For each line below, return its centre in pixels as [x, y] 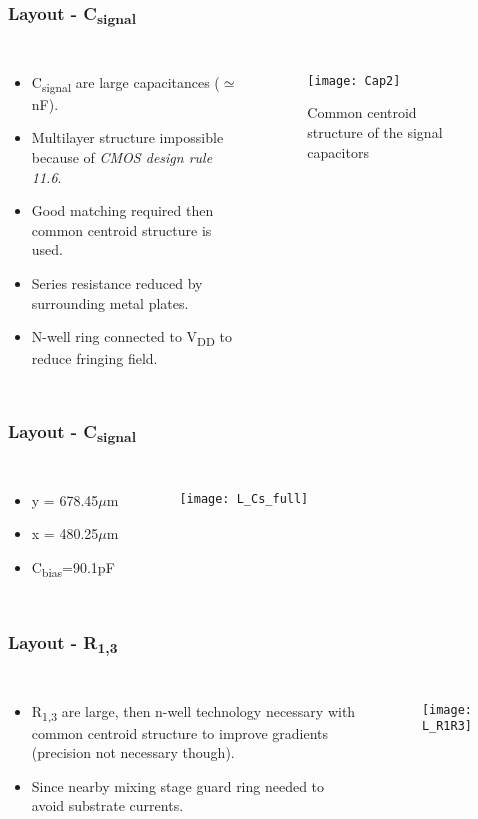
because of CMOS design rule [122, 156]
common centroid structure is [121, 229]
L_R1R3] [446, 726]
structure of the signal [375, 131]
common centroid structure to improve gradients [180, 732]
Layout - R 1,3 [63, 643]
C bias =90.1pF [73, 568]
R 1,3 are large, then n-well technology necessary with [193, 712]
